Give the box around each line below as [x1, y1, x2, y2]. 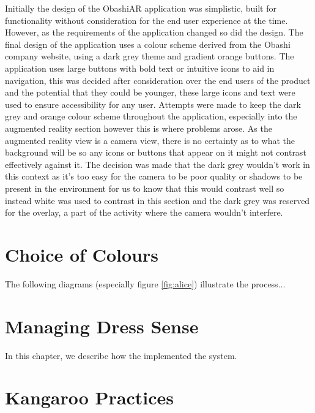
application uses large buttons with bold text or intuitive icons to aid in [5, 61, 275, 74]
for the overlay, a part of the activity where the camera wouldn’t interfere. [5, 206, 283, 219]
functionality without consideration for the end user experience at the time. [5, 13, 288, 26]
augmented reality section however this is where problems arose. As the [5, 121, 272, 134]
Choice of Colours [5, 241, 158, 267]
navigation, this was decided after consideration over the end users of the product [5, 74, 311, 86]
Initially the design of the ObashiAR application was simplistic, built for [5, 2, 276, 14]
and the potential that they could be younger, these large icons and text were [5, 86, 295, 99]
